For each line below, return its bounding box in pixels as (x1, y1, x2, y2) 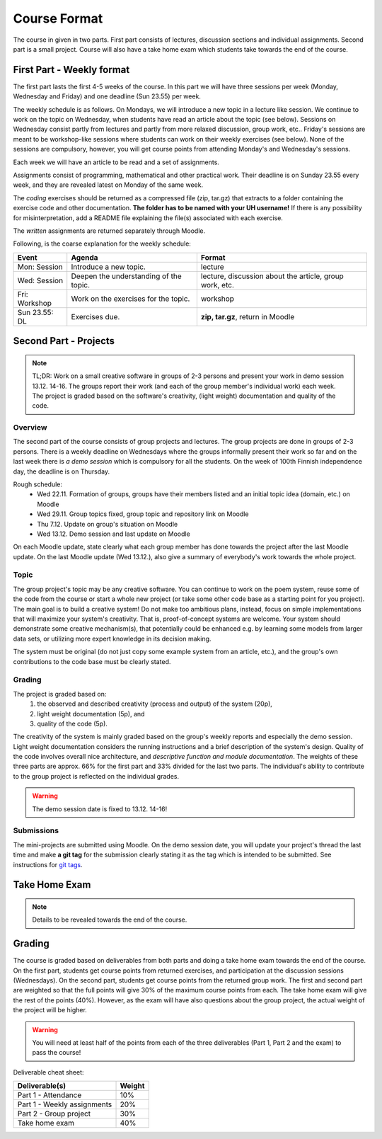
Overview (13, 423, 47, 433)
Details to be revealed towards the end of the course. (32, 915, 187, 924)
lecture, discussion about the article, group (200, 271, 345, 281)
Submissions (13, 825, 59, 835)
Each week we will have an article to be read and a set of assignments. (13, 158, 219, 166)
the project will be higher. (13, 1006, 88, 1014)
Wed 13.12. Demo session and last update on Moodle (37, 530, 190, 538)
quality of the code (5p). (37, 719, 108, 728)
